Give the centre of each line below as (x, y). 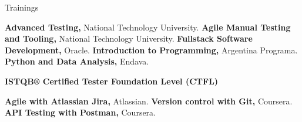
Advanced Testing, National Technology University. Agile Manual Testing (148, 27)
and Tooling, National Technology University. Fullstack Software (129, 38)
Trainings (22, 7)
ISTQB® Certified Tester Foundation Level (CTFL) (112, 81)
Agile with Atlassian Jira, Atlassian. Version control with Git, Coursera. (149, 101)
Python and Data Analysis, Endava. (77, 61)
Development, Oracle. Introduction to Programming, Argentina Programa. (151, 50)
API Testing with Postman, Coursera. (80, 112)
